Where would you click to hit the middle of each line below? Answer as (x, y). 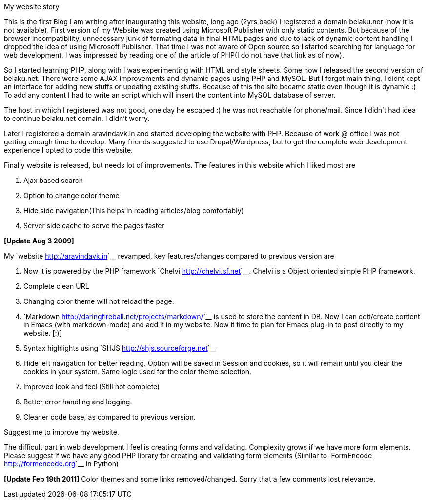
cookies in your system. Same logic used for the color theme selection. (138, 371)
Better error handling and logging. (78, 402)
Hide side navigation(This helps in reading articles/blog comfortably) (134, 211)
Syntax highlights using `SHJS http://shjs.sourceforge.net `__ (120, 348)
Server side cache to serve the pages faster (94, 226)
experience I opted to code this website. (69, 150)
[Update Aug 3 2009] (39, 241)
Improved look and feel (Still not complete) (92, 387)
